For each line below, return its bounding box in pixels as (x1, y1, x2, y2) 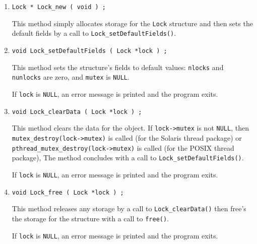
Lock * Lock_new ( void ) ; (12, 4, 106, 11)
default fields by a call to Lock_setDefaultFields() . (12, 28, 176, 38)
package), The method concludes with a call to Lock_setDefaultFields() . (12, 152, 244, 163)
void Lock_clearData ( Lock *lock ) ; (12, 108, 142, 115)
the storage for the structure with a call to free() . (12, 213, 169, 223)
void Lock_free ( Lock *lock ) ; (12, 189, 124, 196)
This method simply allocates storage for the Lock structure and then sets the (12, 18, 253, 28)
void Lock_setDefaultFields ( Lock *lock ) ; (12, 47, 167, 54)
